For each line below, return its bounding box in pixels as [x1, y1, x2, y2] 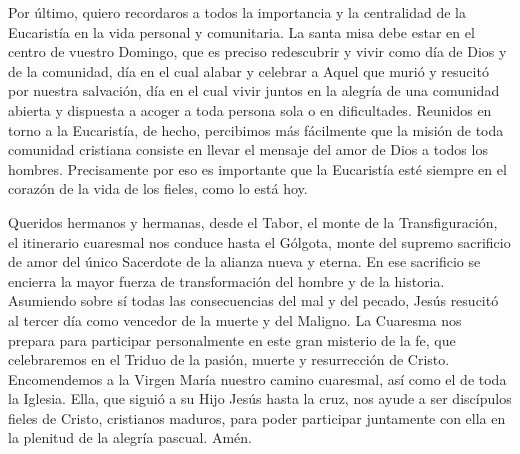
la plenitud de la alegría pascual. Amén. [8, 427, 252, 448]
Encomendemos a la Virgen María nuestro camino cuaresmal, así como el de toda [8, 368, 507, 389]
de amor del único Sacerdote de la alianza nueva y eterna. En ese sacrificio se [8, 251, 481, 272]
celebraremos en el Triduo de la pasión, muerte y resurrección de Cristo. [8, 349, 450, 370]
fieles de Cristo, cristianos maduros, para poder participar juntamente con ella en [8, 407, 506, 428]
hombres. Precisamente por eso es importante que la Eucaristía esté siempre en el [8, 158, 507, 179]
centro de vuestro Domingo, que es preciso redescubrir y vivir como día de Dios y [8, 41, 507, 62]
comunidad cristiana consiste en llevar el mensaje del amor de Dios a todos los [8, 139, 488, 160]
